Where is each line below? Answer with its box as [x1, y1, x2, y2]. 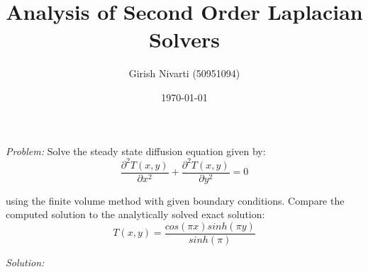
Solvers [149, 25, 220, 54]
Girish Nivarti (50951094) [128, 66, 240, 81]
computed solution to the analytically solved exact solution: [6, 207, 265, 222]
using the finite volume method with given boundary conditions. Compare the [6, 193, 345, 208]
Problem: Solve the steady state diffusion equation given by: [6, 143, 266, 158]
